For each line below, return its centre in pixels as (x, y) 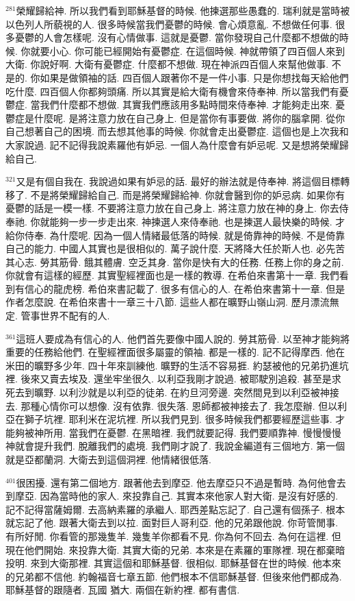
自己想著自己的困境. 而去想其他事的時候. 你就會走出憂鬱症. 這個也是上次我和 (177, 131)
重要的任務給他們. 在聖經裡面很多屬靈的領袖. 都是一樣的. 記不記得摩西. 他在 (175, 352)
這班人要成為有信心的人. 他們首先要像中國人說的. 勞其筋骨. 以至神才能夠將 (183, 338)
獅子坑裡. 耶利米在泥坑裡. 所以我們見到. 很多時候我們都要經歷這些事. (178, 419)
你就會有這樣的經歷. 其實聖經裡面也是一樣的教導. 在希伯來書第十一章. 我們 (172, 275)
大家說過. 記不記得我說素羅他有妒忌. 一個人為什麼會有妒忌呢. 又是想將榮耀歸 (177, 144)
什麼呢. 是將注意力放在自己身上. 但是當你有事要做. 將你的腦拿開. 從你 (189, 118)
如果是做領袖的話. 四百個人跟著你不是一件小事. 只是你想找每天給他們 (194, 77)
